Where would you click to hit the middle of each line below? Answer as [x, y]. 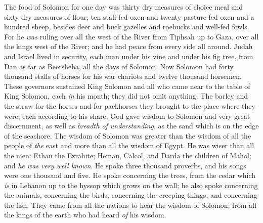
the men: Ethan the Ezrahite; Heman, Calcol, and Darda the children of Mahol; [128, 155]
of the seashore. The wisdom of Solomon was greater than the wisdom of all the [128, 135]
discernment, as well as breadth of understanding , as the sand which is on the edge [131, 126]
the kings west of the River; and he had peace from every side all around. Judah [128, 46]
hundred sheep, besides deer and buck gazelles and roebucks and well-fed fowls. [127, 27]
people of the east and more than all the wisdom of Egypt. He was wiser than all [129, 145]
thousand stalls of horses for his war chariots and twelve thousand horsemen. [123, 76]
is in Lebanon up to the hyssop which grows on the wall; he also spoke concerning [131, 185]
